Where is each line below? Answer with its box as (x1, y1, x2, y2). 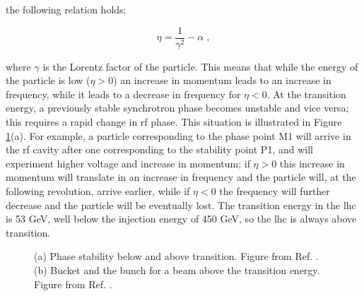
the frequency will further (219, 184, 330, 198)
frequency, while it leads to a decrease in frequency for (6, 86, 241, 101)
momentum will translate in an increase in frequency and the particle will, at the (6, 170, 356, 184)
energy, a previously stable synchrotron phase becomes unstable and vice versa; (6, 100, 349, 115)
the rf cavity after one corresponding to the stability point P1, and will (6, 142, 313, 157)
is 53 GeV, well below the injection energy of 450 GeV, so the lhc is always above (6, 211, 357, 226)
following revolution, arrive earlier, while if (6, 184, 190, 198)
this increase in (279, 155, 345, 170)
